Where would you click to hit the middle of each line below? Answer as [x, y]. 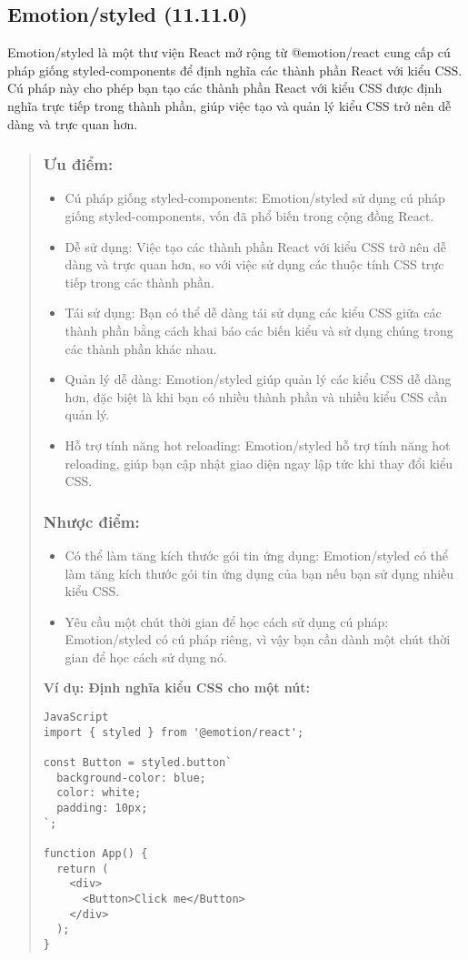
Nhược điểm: [91, 521]
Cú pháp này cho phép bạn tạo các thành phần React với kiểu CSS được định [225, 88]
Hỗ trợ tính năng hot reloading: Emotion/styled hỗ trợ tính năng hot [258, 445]
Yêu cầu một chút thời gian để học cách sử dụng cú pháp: [227, 621]
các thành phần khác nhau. [141, 348]
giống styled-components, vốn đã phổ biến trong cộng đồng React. [249, 215]
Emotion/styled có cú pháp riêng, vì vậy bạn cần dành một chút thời [258, 639]
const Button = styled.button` [138, 763]
